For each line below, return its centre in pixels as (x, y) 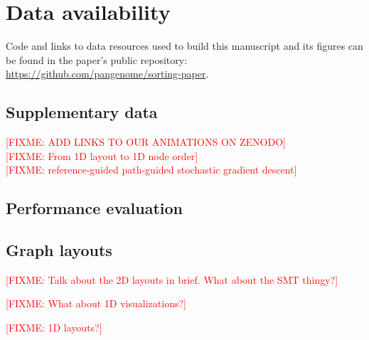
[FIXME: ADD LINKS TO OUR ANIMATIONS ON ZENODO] (146, 142)
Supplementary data (82, 112)
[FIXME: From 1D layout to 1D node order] (102, 155)
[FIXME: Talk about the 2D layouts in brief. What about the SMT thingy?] (172, 279)
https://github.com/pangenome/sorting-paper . (107, 74)
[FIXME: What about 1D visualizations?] (96, 303)
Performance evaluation (95, 208)
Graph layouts (59, 250)
